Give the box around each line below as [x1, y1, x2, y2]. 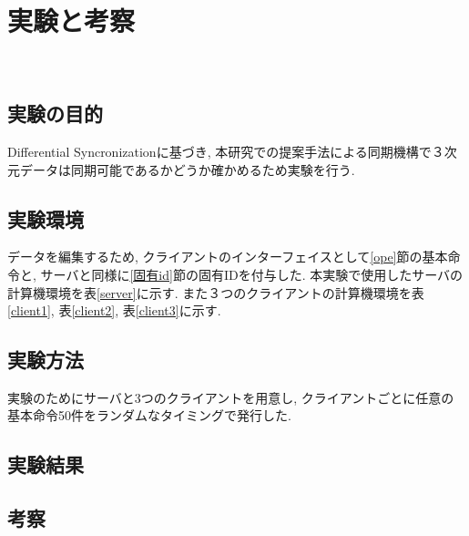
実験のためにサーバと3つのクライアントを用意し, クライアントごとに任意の [7, 387, 454, 407]
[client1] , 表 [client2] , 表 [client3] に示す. [7, 301, 221, 320]
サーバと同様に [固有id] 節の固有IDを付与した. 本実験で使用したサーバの [40, 264, 464, 283]
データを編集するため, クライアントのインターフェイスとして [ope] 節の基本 [7, 247, 448, 266]
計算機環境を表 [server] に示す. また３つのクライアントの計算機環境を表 [7, 283, 424, 302]
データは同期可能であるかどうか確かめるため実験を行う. [19, 160, 355, 179]
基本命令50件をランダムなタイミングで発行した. [7, 406, 291, 425]
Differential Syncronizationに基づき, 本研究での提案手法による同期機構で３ [7, 141, 444, 160]
